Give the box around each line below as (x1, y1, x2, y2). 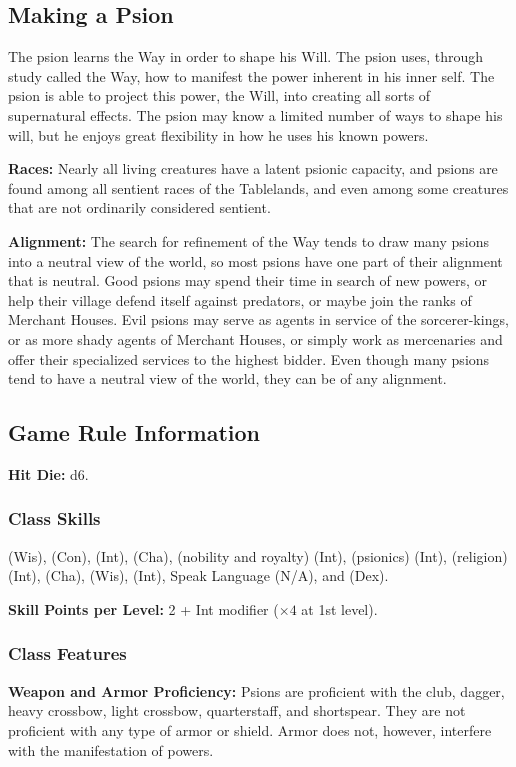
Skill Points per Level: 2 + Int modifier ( (8, 598, 279, 619)
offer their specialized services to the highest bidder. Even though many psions (8, 348, 490, 369)
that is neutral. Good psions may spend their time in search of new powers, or (8, 270, 488, 291)
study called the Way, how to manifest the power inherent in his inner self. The (8, 65, 495, 86)
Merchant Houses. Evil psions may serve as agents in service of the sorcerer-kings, (8, 309, 509, 330)
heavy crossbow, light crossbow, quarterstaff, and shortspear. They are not (8, 700, 466, 721)
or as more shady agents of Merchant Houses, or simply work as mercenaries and (8, 328, 503, 349)
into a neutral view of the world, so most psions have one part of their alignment (8, 250, 503, 271)
